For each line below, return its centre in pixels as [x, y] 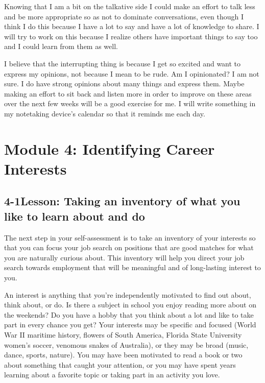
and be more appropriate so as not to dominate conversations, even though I [124, 16]
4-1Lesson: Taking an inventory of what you [122, 201]
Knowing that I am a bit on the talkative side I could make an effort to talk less [130, 6]
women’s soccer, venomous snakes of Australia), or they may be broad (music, [126, 344]
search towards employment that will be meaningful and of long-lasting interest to [132, 267]
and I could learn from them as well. [61, 46]
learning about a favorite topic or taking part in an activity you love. [112, 375]
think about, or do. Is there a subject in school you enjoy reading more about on [130, 305]
